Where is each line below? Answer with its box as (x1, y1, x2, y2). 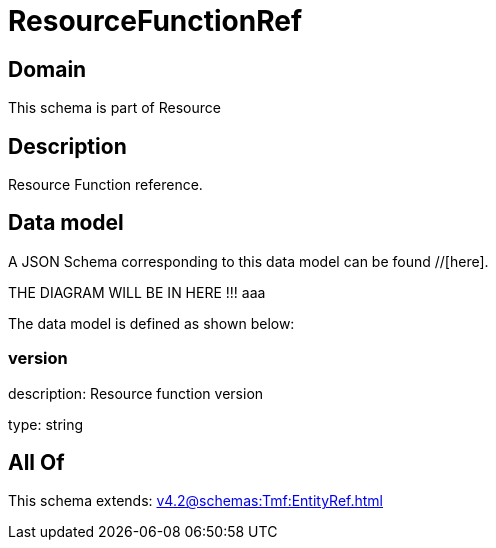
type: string (8, 415, 84, 433)
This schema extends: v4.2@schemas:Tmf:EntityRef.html (8, 492, 384, 510)
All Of (8, 450, 65, 476)
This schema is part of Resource (8, 99, 221, 117)
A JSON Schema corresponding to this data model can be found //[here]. (8, 252, 489, 270)
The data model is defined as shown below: (8, 314, 295, 332)
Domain (8, 56, 87, 82)
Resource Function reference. (8, 176, 203, 194)
